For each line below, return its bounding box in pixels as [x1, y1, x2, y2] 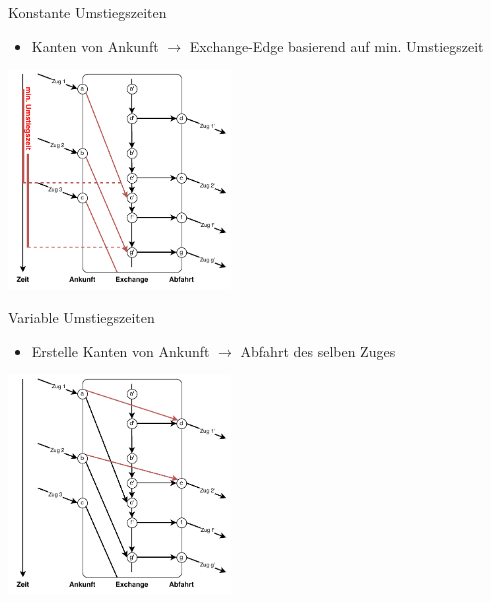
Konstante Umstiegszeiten [8, 2, 167, 22]
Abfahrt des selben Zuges [240, 340, 396, 361]
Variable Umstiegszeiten [8, 306, 155, 327]
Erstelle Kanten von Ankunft [31, 340, 210, 361]
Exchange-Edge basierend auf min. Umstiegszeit [189, 35, 484, 56]
